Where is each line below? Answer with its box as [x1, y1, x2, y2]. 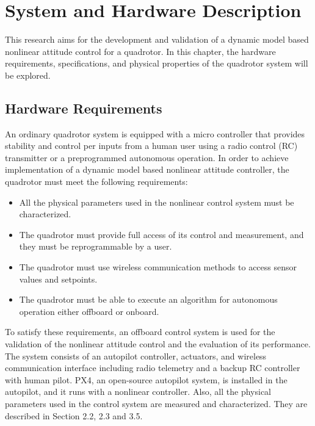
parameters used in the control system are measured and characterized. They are [5, 397, 308, 410]
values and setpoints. [19, 272, 98, 285]
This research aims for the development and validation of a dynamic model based [5, 33, 309, 46]
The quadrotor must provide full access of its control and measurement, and [19, 228, 304, 240]
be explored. [5, 68, 51, 81]
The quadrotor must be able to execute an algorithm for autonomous [19, 293, 278, 306]
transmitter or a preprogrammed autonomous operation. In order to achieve [5, 151, 289, 164]
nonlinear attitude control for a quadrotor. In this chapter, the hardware [5, 45, 276, 57]
